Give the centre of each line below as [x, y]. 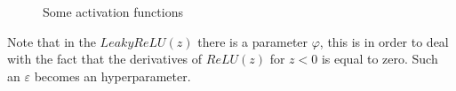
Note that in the [52, 41]
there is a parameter [253, 41]
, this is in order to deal [384, 41]
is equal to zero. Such [380, 59]
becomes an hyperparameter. [112, 76]
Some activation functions [113, 11]
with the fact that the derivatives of [105, 59]
